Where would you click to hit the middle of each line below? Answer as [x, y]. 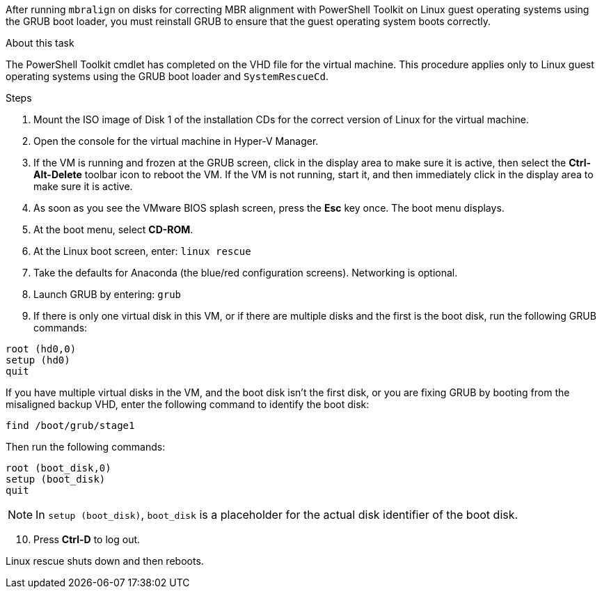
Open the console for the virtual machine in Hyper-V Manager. [176, 141]
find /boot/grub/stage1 [70, 425]
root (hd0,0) [41, 349]
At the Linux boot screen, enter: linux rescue [142, 251]
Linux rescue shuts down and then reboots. [105, 561]
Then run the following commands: [86, 447]
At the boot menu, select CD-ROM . [113, 229]
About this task [40, 43]
